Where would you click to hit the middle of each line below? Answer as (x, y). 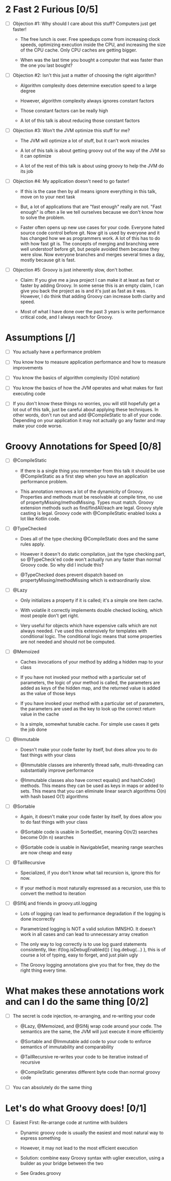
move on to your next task (48, 197)
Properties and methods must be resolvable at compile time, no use (91, 497)
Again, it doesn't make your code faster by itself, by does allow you (91, 816)
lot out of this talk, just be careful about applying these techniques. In (86, 409)
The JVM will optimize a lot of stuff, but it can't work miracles (85, 141)
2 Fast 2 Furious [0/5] (52, 9)
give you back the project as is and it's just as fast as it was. (83, 291)
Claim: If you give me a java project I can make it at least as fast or (90, 280)
